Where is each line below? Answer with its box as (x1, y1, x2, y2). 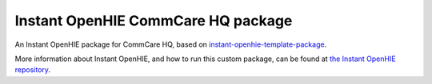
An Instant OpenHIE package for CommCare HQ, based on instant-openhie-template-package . (14, 40, 327, 49)
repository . (14, 65, 51, 74)
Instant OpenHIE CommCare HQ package (14, 12, 293, 29)
